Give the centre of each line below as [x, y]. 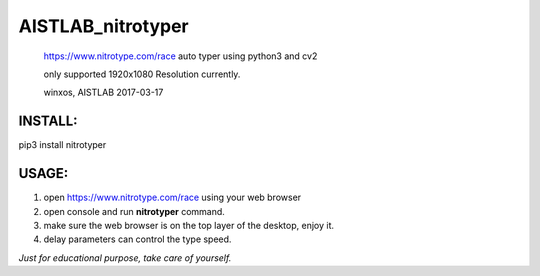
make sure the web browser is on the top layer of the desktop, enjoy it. [189, 225]
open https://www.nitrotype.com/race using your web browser [172, 197]
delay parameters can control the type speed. [137, 239]
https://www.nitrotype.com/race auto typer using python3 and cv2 [180, 56]
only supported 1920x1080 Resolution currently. [142, 74]
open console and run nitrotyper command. [134, 211]
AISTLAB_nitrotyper [103, 26]
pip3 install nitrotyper [62, 145]
